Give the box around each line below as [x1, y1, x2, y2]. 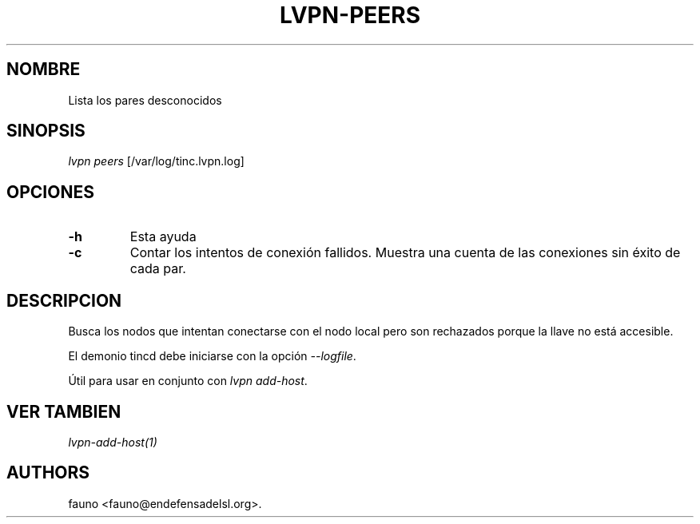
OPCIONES [6, 181, 94, 202]
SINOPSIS [6, 121, 86, 141]
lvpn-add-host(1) [68, 435, 157, 449]
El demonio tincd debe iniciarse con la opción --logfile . [68, 349, 356, 363]
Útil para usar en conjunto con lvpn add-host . [68, 374, 308, 388]
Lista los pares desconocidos [68, 93, 222, 107]
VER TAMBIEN [6, 401, 121, 422]
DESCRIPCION [6, 290, 122, 311]
